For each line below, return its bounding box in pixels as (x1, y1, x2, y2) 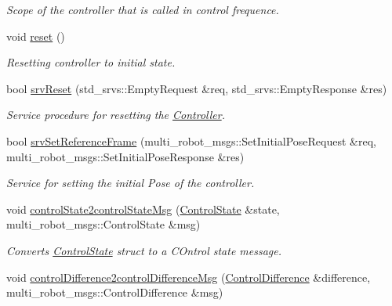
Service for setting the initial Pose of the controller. (6, 175, 255, 191)
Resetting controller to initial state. (6, 54, 176, 70)
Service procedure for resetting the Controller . (6, 106, 225, 123)
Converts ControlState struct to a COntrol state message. (6, 242, 282, 258)
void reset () (6, 27, 65, 44)
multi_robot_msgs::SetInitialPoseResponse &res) (6, 148, 245, 164)
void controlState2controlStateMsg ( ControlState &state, (6, 200, 280, 217)
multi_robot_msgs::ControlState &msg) (6, 216, 201, 232)
